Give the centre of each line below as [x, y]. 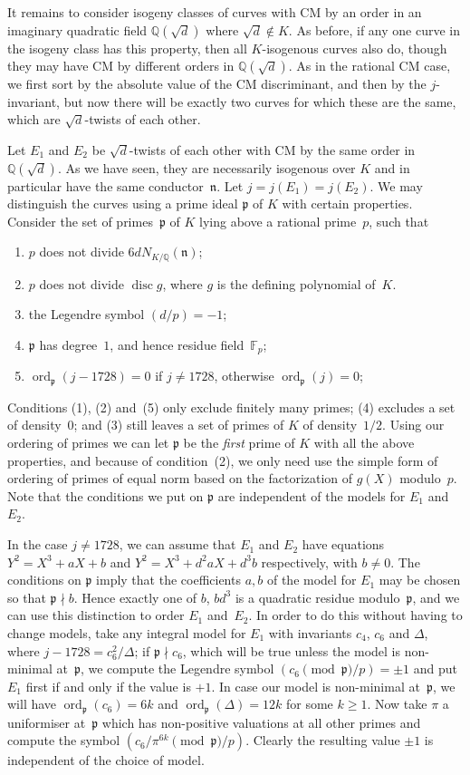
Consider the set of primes [80, 221]
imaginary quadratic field [77, 29]
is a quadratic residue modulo [317, 597]
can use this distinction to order [96, 615]
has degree [68, 344]
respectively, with [309, 562]
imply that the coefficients [168, 580]
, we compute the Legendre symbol [177, 668]
